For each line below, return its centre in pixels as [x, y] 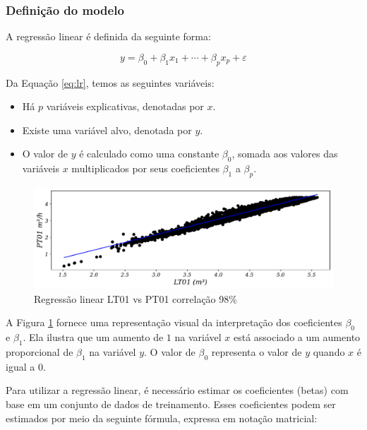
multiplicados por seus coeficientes [145, 168]
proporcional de [40, 352]
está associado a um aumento [297, 337]
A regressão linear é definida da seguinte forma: [108, 36]
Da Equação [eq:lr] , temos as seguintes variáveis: [110, 82]
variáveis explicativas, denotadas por [125, 106]
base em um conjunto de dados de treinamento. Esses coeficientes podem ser [171, 404]
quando [329, 352]
